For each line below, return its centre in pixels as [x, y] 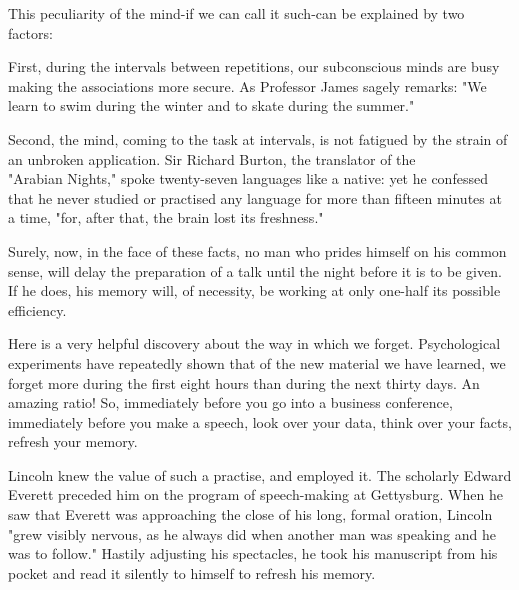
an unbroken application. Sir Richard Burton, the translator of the [212, 158]
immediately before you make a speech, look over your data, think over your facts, [260, 421]
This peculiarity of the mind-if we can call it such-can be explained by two [236, 13]
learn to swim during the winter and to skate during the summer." [211, 105]
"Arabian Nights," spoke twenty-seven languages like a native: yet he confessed [248, 178]
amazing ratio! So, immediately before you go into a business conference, [230, 402]
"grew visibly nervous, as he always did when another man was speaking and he [252, 533]
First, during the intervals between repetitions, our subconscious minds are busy [254, 66]
